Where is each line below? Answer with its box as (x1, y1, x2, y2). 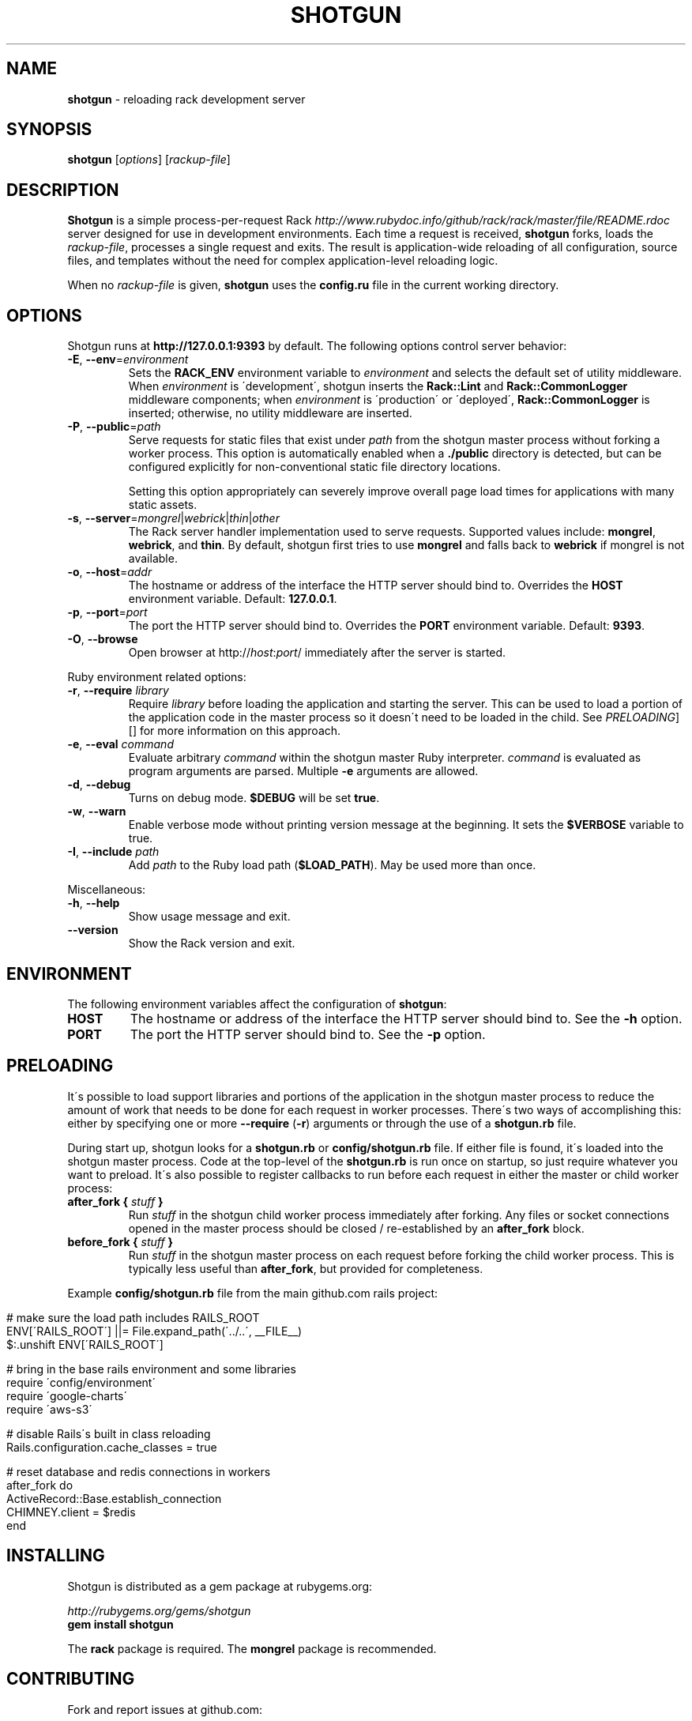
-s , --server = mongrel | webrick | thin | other (67, 511, 280, 525)
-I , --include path (67, 845, 160, 859)
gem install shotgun (67, 1617, 174, 1631)
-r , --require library (67, 684, 169, 698)
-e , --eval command (67, 737, 174, 751)
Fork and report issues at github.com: (67, 1702, 263, 1716)
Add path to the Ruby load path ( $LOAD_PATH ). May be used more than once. (128, 858, 536, 872)
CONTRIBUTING (6, 1669, 135, 1689)
